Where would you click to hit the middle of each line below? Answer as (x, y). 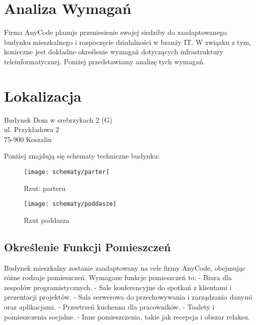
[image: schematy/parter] (67, 172)
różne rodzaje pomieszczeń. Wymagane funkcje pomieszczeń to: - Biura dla (118, 277)
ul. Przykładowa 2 (32, 129)
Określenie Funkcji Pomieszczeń (87, 246)
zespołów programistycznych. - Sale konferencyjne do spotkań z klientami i (118, 287)
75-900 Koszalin (28, 139)
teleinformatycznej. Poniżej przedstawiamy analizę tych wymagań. (105, 61)
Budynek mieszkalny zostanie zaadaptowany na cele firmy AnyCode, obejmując (125, 267)
